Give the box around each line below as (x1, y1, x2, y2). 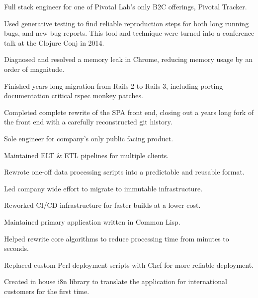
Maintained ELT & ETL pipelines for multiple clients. (4, 150, 169, 160)
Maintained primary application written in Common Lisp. (4, 216, 180, 227)
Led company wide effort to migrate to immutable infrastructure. (4, 183, 203, 193)
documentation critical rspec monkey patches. (4, 90, 143, 101)
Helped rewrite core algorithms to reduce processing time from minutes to (4, 233, 229, 243)
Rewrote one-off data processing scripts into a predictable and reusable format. (4, 167, 245, 177)
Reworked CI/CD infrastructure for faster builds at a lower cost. (4, 200, 201, 210)
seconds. (4, 243, 29, 253)
